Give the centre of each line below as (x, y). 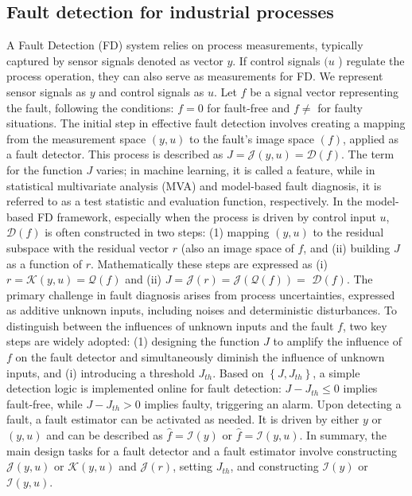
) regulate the (371, 60)
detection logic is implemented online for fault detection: (144, 388)
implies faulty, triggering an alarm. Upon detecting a (273, 403)
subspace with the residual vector (88, 247)
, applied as (371, 138)
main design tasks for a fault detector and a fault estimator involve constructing (202, 450)
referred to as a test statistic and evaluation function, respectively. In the (185, 201)
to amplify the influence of (337, 341)
